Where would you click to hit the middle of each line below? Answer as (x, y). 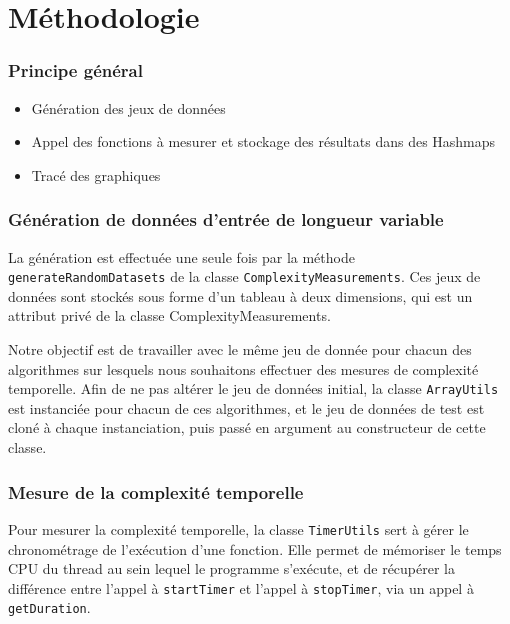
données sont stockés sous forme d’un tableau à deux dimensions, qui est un (240, 295)
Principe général (75, 70)
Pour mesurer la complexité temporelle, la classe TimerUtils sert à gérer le (238, 528)
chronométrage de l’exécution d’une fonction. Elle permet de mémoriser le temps (255, 548)
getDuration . (49, 607)
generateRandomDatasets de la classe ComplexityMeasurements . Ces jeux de (244, 276)
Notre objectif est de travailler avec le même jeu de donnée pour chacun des (240, 349)
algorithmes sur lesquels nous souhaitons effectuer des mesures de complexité (243, 368)
